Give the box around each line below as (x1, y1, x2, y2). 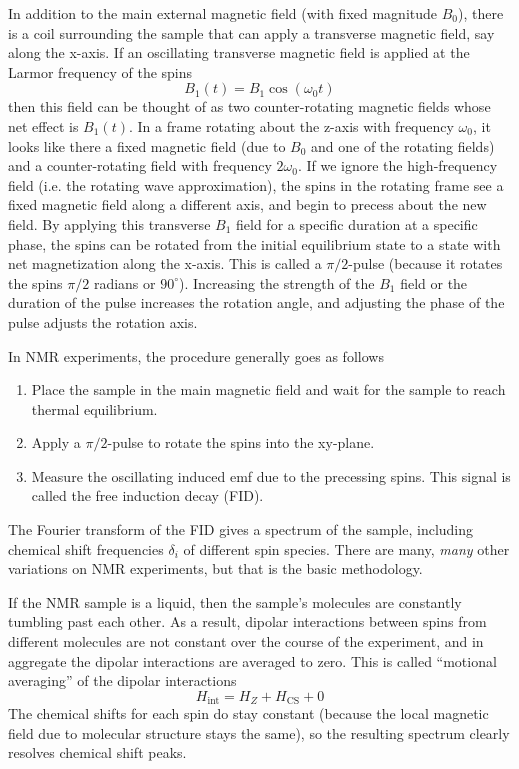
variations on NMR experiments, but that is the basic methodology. (8, 558, 423, 579)
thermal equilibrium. (31, 398, 158, 419)
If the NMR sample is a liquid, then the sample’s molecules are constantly (8, 591, 462, 612)
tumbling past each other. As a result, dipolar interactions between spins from (8, 611, 487, 632)
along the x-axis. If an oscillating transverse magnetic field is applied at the (8, 42, 470, 63)
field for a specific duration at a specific (236, 213, 478, 234)
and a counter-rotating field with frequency (8, 155, 272, 176)
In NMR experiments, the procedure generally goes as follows (8, 345, 384, 366)
